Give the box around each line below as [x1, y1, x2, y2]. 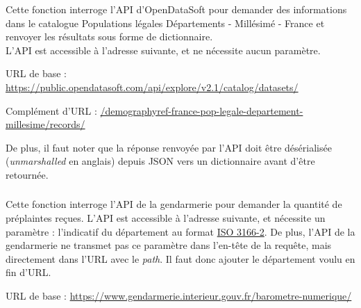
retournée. [6, 167, 49, 181]
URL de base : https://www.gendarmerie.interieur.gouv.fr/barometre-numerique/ [6, 289, 352, 303]
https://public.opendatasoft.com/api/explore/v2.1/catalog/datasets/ [6, 79, 299, 94]
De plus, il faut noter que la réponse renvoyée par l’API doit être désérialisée [6, 140, 332, 154]
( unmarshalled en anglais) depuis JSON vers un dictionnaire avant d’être [6, 154, 315, 168]
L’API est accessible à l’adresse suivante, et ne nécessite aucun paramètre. [6, 42, 321, 57]
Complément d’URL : [6, 103, 97, 117]
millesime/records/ [6, 117, 85, 131]
